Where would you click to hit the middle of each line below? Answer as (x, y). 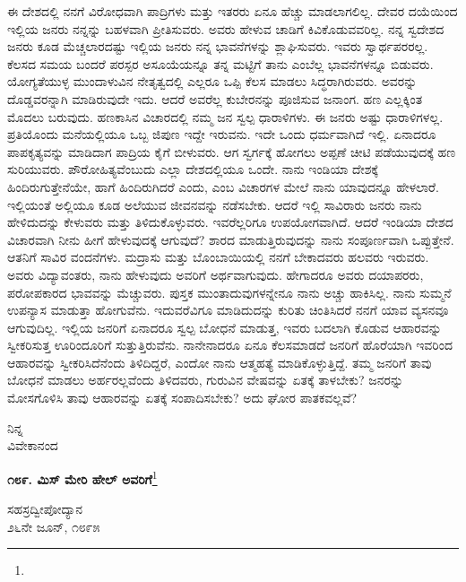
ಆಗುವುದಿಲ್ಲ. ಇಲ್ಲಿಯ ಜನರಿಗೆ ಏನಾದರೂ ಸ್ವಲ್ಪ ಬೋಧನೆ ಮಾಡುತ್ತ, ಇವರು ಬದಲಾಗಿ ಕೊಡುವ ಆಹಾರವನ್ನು (224, 327)
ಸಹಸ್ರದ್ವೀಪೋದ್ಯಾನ (45, 509)
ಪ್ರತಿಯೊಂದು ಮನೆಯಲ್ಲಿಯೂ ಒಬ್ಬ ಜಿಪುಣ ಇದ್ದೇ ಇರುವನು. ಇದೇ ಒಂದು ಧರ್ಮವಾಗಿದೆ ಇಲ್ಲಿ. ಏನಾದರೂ (222, 134)
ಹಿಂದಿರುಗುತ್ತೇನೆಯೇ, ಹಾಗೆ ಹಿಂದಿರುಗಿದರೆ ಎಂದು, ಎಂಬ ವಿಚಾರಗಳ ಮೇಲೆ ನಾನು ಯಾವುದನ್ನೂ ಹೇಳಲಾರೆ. (223, 186)
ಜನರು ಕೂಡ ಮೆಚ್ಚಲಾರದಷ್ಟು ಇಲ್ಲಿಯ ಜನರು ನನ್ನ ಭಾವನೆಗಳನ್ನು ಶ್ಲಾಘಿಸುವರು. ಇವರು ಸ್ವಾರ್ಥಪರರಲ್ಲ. (218, 46)
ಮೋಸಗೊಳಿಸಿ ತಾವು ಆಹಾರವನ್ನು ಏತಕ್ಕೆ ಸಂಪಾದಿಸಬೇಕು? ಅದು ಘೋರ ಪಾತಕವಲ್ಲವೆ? (182, 398)
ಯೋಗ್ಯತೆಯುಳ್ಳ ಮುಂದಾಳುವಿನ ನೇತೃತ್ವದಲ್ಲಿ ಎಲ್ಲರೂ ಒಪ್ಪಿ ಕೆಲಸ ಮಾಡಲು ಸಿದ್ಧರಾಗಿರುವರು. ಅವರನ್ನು (212, 81)
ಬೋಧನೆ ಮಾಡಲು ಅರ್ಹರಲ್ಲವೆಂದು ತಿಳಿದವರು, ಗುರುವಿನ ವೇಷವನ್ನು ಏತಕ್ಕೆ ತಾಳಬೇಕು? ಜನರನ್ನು (206, 380)
